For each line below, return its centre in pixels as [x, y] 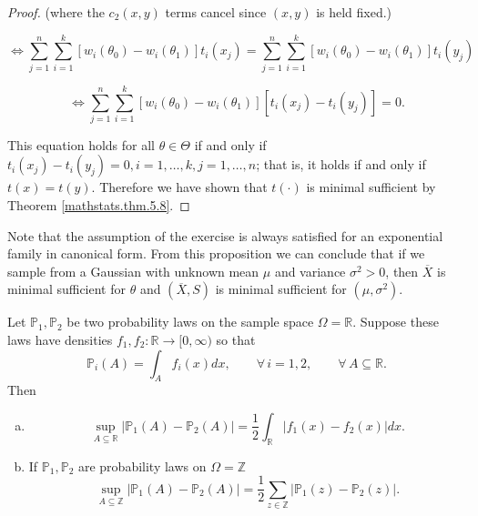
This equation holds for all [81, 144]
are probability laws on [142, 465]
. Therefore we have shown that [179, 187]
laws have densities [60, 339]
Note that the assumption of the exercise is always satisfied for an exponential [225, 235]
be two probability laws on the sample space [190, 322]
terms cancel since [216, 12]
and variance [310, 271]
